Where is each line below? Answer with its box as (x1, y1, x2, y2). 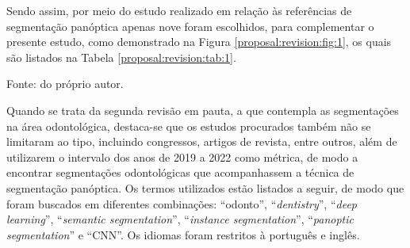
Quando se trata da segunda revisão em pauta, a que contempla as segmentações (6, 101, 399, 118)
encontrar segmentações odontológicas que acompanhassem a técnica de (6, 164, 354, 181)
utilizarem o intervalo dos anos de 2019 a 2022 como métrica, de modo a (6, 148, 358, 165)
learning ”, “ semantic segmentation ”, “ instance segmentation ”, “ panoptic (6, 211, 354, 227)
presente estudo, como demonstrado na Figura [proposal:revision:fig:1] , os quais (6, 33, 392, 50)
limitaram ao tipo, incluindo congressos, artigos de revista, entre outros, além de (6, 133, 397, 150)
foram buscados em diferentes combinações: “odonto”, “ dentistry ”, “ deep (6, 195, 358, 212)
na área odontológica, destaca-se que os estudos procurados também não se (6, 117, 371, 134)
